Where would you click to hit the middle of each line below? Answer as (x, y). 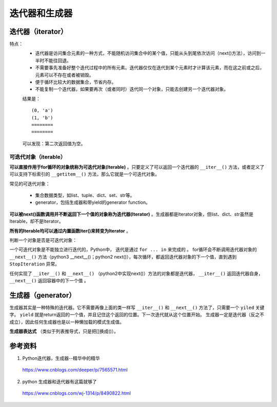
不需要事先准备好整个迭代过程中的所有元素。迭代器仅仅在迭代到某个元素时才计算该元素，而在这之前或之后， (150, 68)
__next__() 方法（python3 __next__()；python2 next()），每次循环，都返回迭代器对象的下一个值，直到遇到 (123, 257)
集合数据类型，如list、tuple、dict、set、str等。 (85, 196)
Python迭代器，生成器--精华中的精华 (61, 358)
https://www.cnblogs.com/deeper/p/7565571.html (75, 370)
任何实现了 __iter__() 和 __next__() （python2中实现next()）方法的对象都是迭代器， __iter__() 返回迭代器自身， (136, 273)
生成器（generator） (43, 295)
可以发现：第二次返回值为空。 (54, 143)
